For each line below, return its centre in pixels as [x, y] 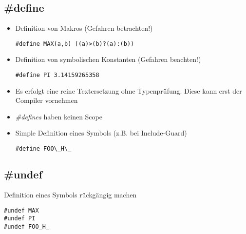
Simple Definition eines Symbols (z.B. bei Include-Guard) [101, 133]
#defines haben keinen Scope [59, 116]
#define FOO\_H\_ [43, 149]
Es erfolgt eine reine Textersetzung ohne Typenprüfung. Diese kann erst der [129, 90]
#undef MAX [21, 210]
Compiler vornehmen [47, 100]
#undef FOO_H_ [27, 226]
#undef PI [20, 219]
